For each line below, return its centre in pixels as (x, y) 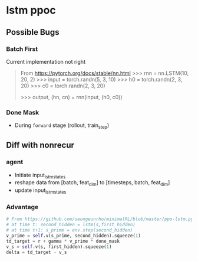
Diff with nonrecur (40, 145)
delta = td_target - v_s (37, 252)
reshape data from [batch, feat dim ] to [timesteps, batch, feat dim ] (92, 183)
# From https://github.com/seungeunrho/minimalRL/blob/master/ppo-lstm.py (100, 219)
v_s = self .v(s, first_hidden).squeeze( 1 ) (59, 247)
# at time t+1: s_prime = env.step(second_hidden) (70, 230)
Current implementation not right (46, 61)
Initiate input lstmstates (40, 176)
